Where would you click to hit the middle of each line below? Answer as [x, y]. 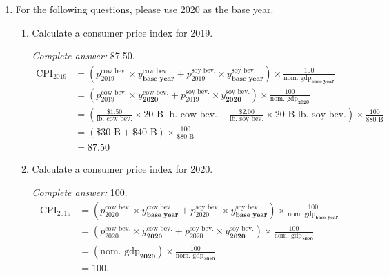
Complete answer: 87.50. [83, 56]
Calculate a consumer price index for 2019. [122, 32]
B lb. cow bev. [187, 115]
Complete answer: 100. [80, 192]
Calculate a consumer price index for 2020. [122, 169]
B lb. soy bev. [317, 115]
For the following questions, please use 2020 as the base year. [144, 9]
